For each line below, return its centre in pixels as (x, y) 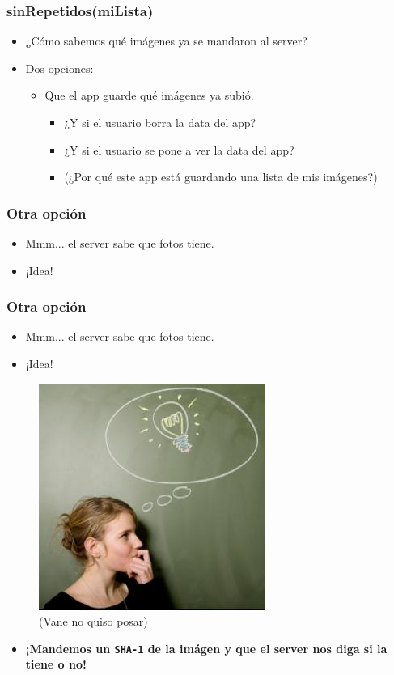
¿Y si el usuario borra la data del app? (160, 122)
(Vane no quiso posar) (93, 621)
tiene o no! (56, 664)
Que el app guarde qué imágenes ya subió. (149, 95)
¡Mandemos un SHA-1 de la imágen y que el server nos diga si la (206, 648)
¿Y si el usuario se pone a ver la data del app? (179, 149)
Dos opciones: (59, 68)
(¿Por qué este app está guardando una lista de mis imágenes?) (221, 177)
